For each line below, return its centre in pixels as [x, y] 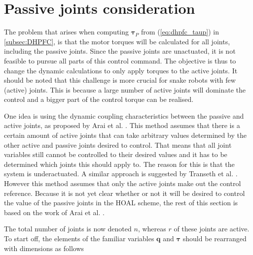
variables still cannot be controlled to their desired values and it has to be [116, 154]
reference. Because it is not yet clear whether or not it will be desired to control [125, 193]
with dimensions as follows [44, 248]
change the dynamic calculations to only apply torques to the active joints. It [121, 70]
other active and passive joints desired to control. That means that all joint [118, 144]
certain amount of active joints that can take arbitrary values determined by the [125, 135]
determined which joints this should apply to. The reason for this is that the [119, 164]
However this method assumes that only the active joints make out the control [123, 183]
